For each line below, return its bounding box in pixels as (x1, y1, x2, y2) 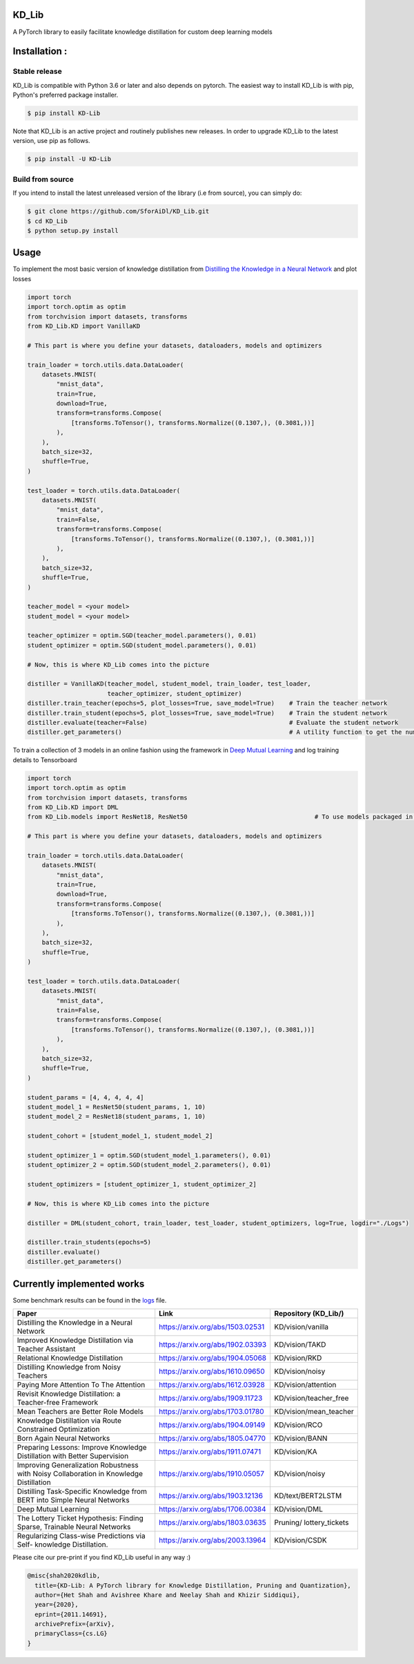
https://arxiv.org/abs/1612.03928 (159, 1380, 265, 1390)
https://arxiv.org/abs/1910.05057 (159, 1469, 265, 1479)
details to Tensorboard (12, 755, 77, 764)
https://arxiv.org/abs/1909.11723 (159, 1393, 263, 1403)
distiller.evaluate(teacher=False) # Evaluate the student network (27, 719, 399, 726)
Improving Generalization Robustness (17, 1460, 139, 1470)
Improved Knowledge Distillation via (17, 1336, 134, 1345)
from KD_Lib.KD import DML (27, 803, 119, 811)
